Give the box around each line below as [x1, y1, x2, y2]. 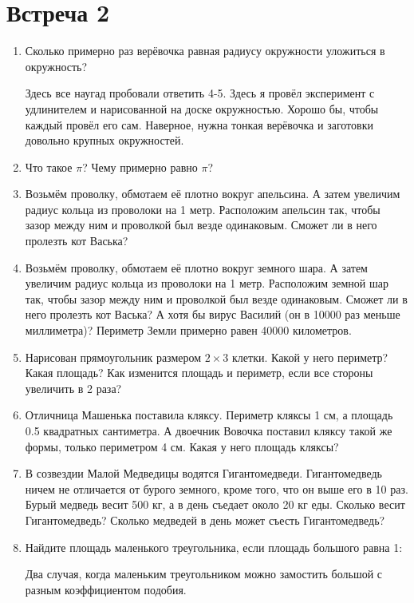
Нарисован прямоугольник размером [25, 348, 202, 365]
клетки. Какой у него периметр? [232, 348, 388, 365]
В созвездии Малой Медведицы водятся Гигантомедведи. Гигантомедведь [25, 465, 383, 482]
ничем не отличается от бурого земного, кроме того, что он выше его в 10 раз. [25, 480, 408, 497]
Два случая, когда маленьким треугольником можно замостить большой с [25, 565, 383, 582]
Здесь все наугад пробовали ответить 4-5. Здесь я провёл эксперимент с [25, 85, 375, 101]
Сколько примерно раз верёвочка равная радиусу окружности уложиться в [25, 42, 385, 59]
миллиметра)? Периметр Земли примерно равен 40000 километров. [25, 322, 352, 339]
